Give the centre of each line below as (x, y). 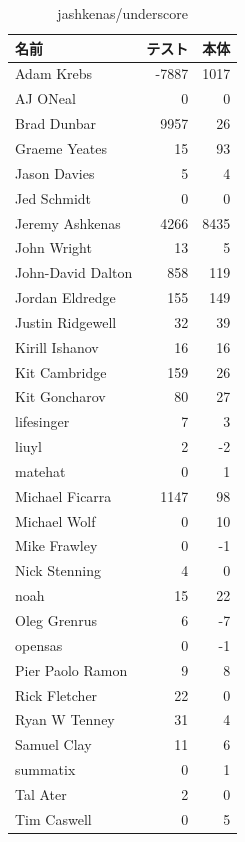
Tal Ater (41, 793)
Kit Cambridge (61, 371)
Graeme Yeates (61, 147)
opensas (39, 644)
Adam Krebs (54, 73)
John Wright (53, 247)
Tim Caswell (53, 818)
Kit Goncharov (60, 396)
